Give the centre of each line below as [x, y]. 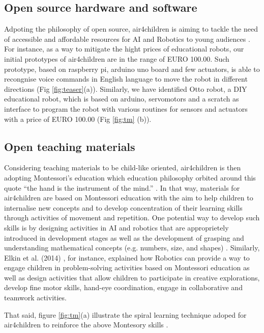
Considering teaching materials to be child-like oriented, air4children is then [123, 168]
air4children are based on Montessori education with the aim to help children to [129, 198]
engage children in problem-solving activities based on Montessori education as [127, 267]
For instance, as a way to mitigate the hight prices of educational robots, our [124, 49]
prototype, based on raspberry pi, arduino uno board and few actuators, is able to [132, 69]
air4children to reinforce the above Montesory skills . [86, 325]
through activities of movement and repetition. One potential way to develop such [132, 217]
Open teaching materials [70, 146]
